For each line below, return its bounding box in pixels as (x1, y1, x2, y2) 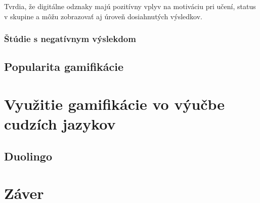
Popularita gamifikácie (4, 59, 124, 74)
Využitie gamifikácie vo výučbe (4, 94, 225, 114)
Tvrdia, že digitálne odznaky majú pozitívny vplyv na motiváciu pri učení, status (4, 1, 256, 11)
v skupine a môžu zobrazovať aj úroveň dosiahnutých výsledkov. (4, 11, 202, 21)
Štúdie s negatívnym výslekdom (4, 32, 136, 45)
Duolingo (4, 148, 52, 164)
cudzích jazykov (4, 113, 116, 134)
